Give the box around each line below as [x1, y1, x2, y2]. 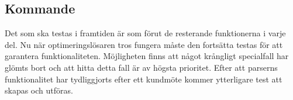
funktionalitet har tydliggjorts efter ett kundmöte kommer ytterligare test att [5, 73, 282, 85]
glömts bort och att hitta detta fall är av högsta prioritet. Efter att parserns [5, 61, 278, 73]
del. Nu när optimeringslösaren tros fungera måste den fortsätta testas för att [5, 38, 283, 50]
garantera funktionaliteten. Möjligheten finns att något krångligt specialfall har [5, 50, 289, 62]
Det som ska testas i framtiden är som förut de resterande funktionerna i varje [5, 27, 286, 39]
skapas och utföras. [5, 84, 73, 96]
